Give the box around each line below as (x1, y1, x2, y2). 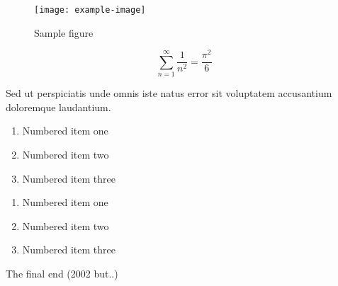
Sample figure (34, 25, 94, 40)
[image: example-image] (34, 5, 146, 15)
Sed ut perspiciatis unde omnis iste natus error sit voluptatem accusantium (6, 86, 332, 101)
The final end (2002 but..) (6, 265, 118, 280)
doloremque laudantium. (6, 99, 111, 114)
